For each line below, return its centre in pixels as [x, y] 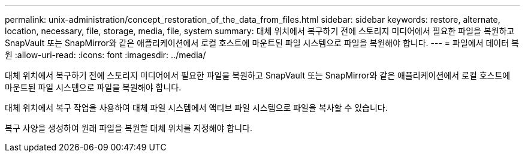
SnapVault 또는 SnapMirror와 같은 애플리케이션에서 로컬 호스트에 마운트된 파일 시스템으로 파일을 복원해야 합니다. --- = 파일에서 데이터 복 [262, 43]
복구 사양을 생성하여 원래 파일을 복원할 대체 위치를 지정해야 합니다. [129, 128]
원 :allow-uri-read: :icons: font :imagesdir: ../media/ [105, 55]
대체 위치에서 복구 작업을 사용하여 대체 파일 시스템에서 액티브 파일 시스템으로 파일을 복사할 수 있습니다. [196, 108]
